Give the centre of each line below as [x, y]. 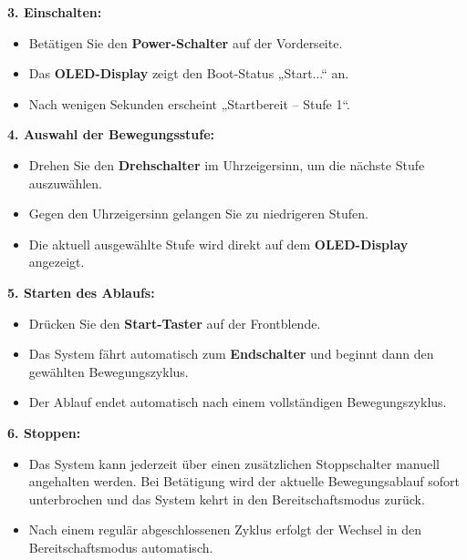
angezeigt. [57, 262]
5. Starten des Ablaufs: [81, 292]
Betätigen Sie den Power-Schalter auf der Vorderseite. [186, 42]
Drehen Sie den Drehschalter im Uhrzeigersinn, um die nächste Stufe [227, 164]
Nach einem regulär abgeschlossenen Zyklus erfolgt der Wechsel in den [225, 529]
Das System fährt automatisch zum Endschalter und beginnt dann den [231, 354]
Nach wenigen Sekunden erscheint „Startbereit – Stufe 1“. [189, 103]
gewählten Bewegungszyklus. [109, 371]
